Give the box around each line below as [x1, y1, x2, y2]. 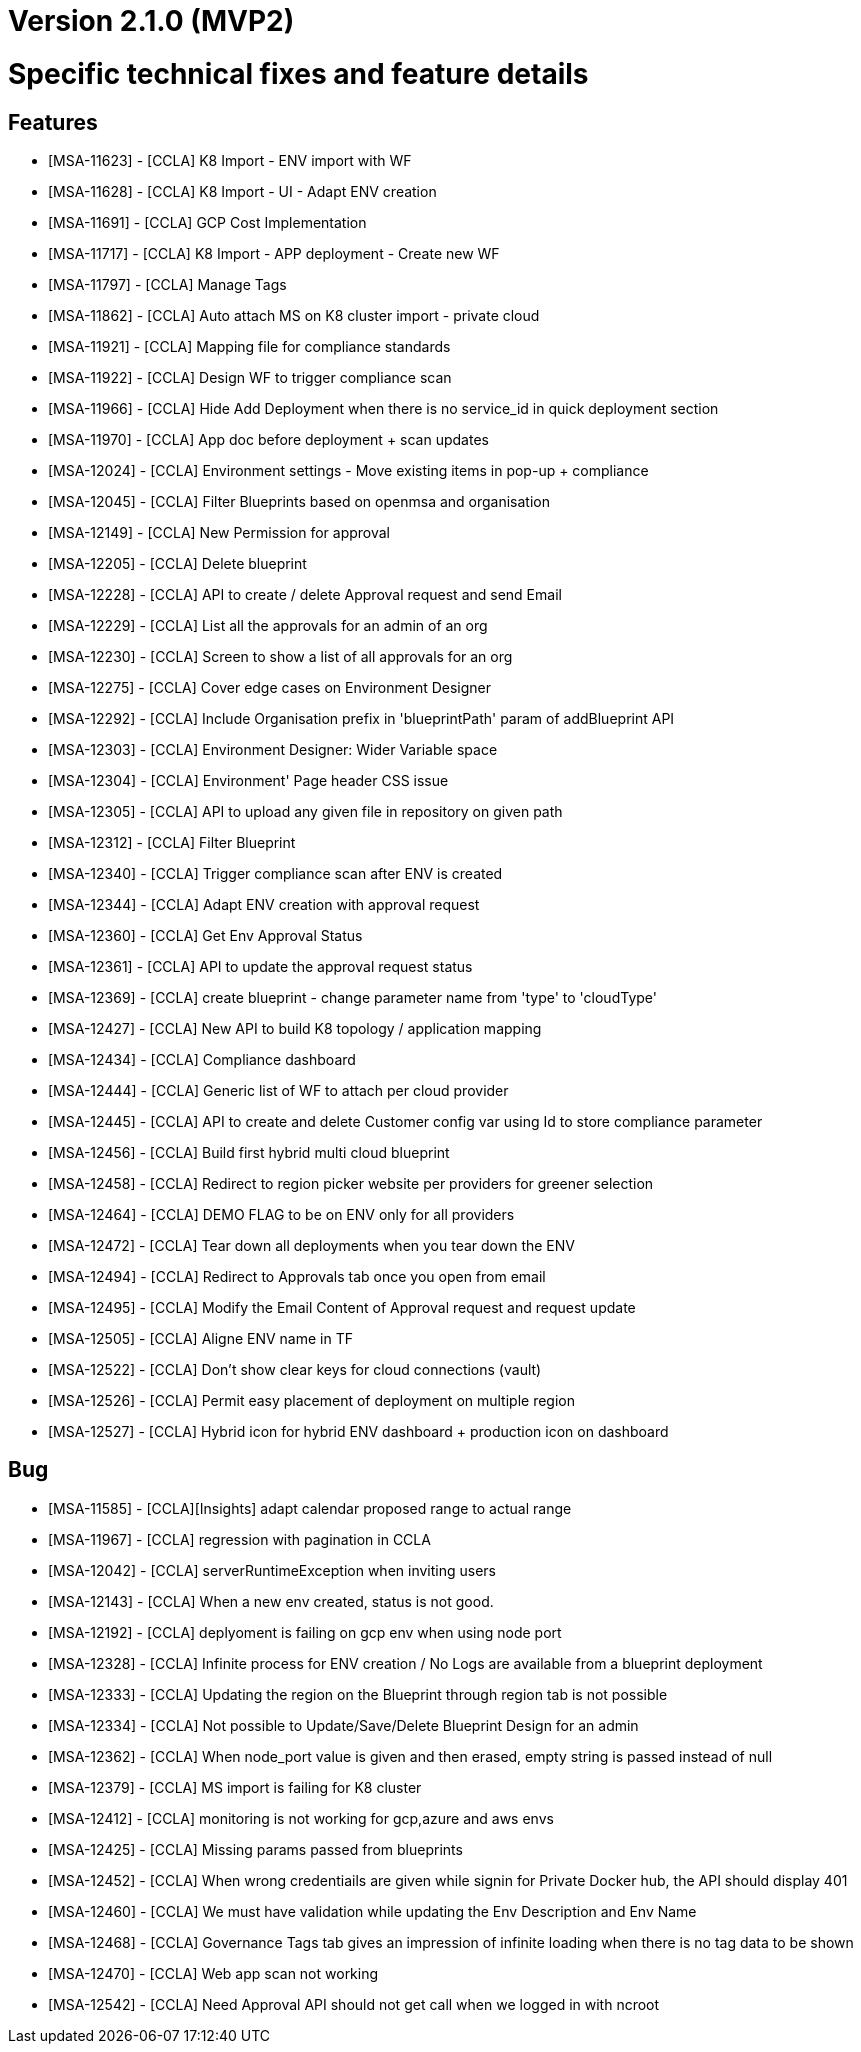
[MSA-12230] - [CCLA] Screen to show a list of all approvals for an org [48, 647, 513, 665]
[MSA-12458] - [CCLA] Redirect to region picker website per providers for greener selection [48, 1174, 654, 1192]
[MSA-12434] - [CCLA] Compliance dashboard [48, 1050, 356, 1068]
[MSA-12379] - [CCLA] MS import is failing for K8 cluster [48, 1778, 422, 1796]
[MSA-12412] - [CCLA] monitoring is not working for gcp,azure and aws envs [48, 1809, 554, 1827]
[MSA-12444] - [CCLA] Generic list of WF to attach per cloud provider [48, 1081, 509, 1099]
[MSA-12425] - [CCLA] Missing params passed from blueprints [48, 1840, 463, 1858]
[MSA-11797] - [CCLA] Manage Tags [48, 275, 287, 293]
